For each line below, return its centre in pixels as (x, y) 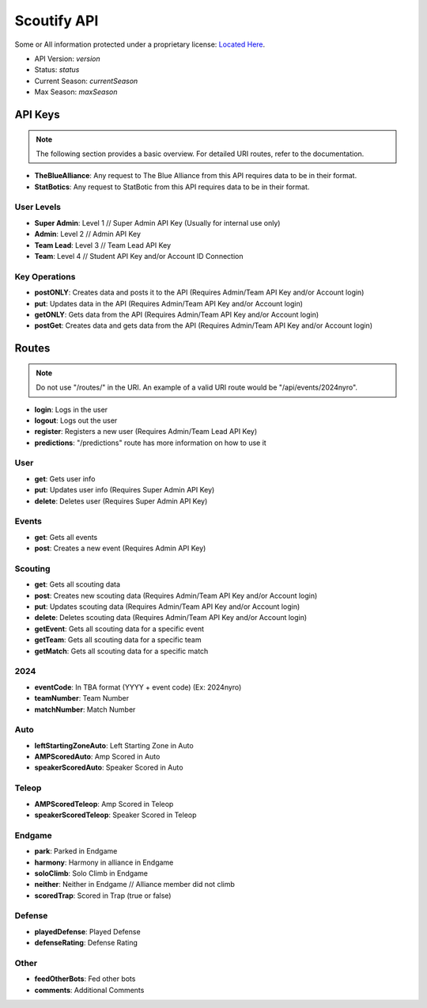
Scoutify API (57, 21)
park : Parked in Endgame (76, 851)
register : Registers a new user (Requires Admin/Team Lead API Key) (146, 432)
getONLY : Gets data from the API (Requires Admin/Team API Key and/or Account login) (177, 314)
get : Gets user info (65, 478)
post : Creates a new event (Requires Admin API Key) (120, 548)
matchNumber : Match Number (85, 709)
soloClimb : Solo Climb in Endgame (91, 873)
